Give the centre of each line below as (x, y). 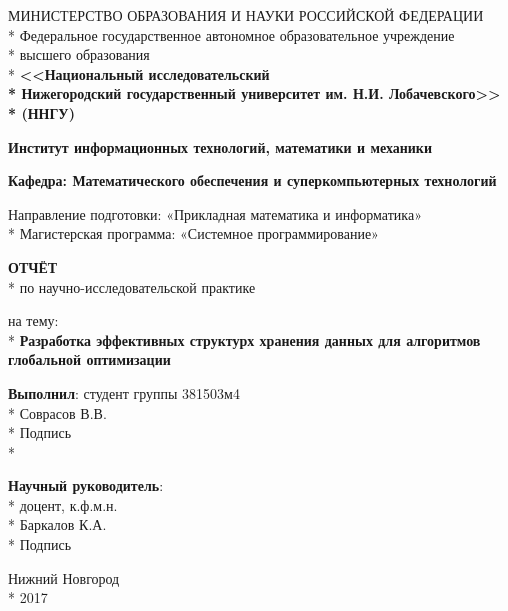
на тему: (33, 320)
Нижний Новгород (64, 577)
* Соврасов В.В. (57, 412)
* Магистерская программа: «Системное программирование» (193, 233)
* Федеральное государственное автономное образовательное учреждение (231, 34)
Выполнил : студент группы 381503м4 (124, 392)
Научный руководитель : (86, 485)
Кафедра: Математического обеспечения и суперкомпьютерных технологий (252, 180)
